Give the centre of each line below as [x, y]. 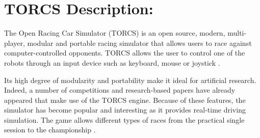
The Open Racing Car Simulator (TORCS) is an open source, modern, [115, 33]
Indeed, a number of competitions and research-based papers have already [120, 90]
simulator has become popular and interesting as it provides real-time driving [125, 110]
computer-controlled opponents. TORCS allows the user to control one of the [125, 53]
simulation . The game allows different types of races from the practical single [124, 119]
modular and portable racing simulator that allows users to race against [139, 43]
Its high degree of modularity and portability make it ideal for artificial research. [130, 80]
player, [15, 43]
